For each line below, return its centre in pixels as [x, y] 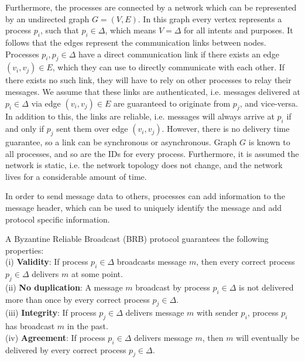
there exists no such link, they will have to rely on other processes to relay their [148, 80]
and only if [25, 129]
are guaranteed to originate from [172, 103]
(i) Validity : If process [47, 262]
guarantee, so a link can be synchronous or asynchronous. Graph [121, 141]
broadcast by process [173, 287]
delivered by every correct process [66, 349]
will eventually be [268, 337]
